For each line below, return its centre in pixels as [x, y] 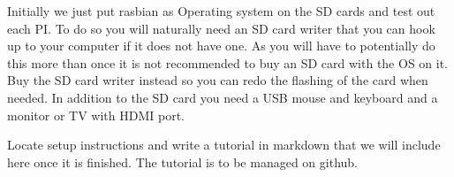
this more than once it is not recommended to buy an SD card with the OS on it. [228, 62]
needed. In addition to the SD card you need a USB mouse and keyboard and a [223, 97]
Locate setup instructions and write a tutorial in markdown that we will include [224, 145]
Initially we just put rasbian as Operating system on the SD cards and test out [221, 11]
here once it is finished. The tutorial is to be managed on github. [182, 162]
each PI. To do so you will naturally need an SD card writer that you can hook [221, 28]
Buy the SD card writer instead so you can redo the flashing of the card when [218, 80]
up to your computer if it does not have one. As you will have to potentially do [221, 46]
